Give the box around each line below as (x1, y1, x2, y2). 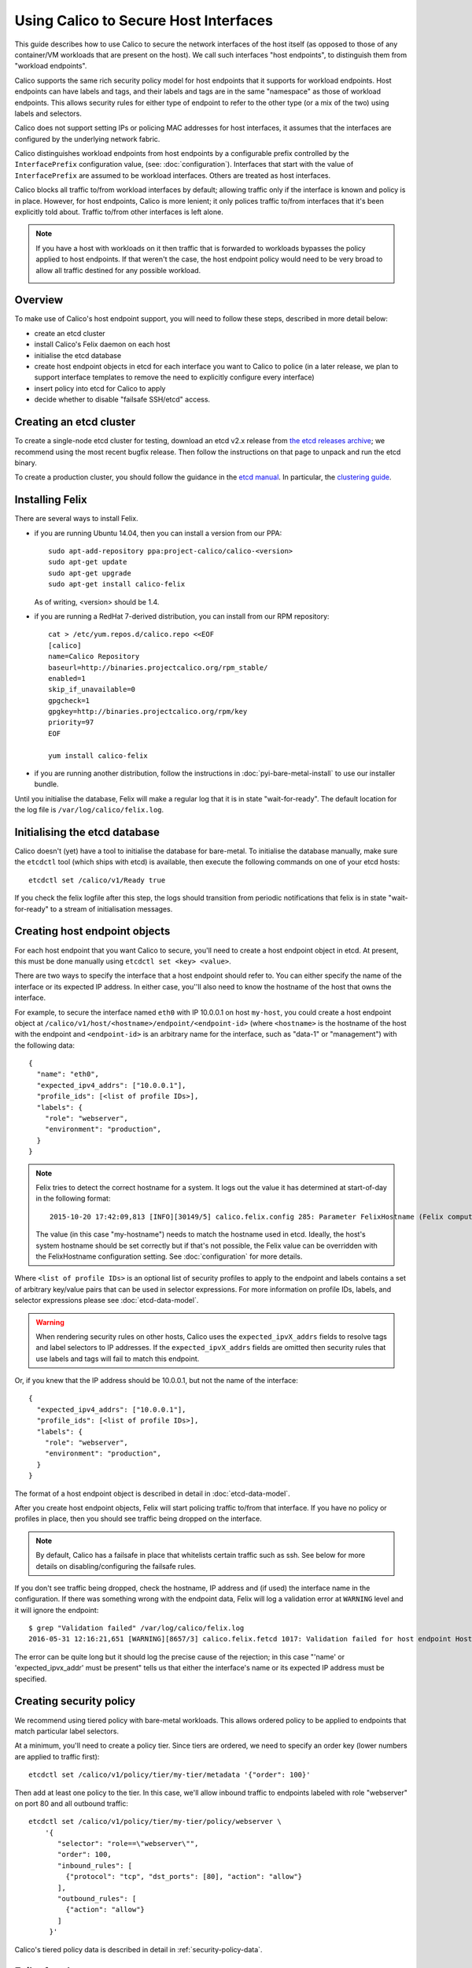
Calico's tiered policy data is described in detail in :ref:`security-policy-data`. (14, 1944, 263, 1954)
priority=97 (48, 718, 94, 727)
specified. (14, 1674, 47, 1684)
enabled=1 (48, 674, 86, 683)
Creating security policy (14, 1695, 136, 1708)
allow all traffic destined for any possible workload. (35, 265, 201, 275)
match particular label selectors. (14, 1726, 120, 1736)
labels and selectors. (14, 109, 82, 118)
